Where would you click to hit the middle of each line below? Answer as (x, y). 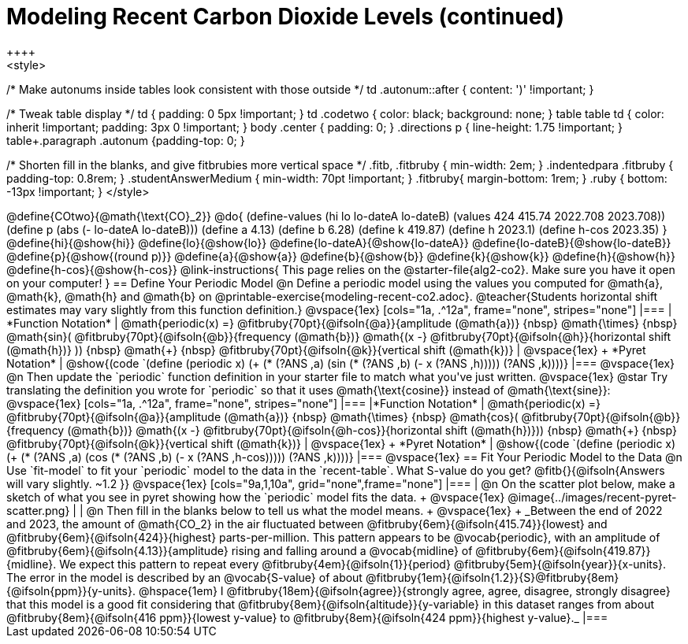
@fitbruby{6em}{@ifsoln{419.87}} (563, 550)
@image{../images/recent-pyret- (592, 497)
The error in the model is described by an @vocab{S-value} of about (184, 577)
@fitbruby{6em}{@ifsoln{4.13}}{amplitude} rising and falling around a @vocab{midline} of (240, 550)
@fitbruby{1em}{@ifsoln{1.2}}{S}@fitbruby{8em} (492, 577)
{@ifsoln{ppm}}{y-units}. (71, 590)
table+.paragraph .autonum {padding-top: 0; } (126, 140)
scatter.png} (38, 510)
